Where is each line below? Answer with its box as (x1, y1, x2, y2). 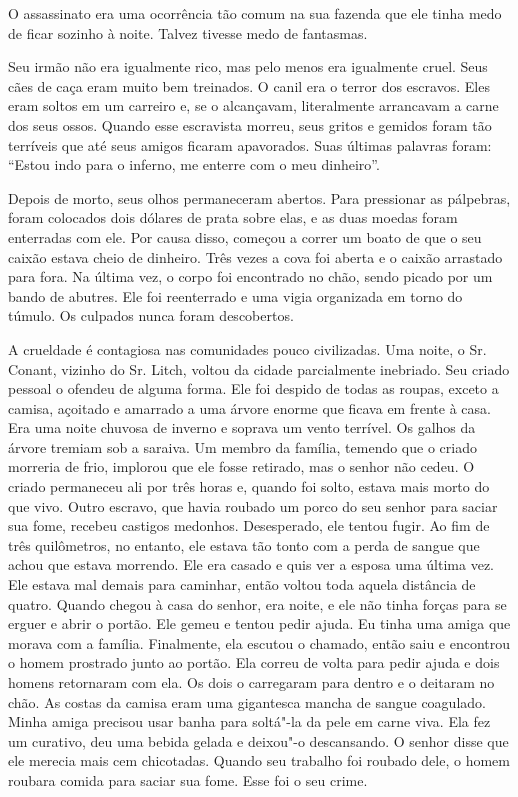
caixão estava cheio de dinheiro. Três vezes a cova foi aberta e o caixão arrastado (8, 246, 503, 267)
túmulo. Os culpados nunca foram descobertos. (8, 305, 294, 326)
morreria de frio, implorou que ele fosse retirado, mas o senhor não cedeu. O (8, 456, 475, 477)
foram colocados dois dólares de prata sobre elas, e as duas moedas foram (8, 207, 458, 228)
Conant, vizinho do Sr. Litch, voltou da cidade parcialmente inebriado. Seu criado (8, 358, 510, 379)
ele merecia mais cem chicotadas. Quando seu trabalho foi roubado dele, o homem (8, 750, 510, 771)
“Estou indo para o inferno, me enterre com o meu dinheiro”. (8, 154, 380, 175)
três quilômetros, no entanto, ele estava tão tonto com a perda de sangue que (8, 534, 480, 555)
